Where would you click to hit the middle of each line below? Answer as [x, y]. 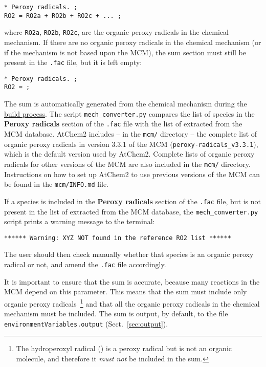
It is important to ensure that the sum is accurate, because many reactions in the [132, 281]
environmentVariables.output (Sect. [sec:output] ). [86, 323]
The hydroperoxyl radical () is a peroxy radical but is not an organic [124, 348]
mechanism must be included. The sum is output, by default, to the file [116, 314]
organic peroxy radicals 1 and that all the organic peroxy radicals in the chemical [132, 303]
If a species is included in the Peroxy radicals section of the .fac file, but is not [133, 201]
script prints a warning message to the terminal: [80, 221]
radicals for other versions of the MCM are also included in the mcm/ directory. [127, 164]
